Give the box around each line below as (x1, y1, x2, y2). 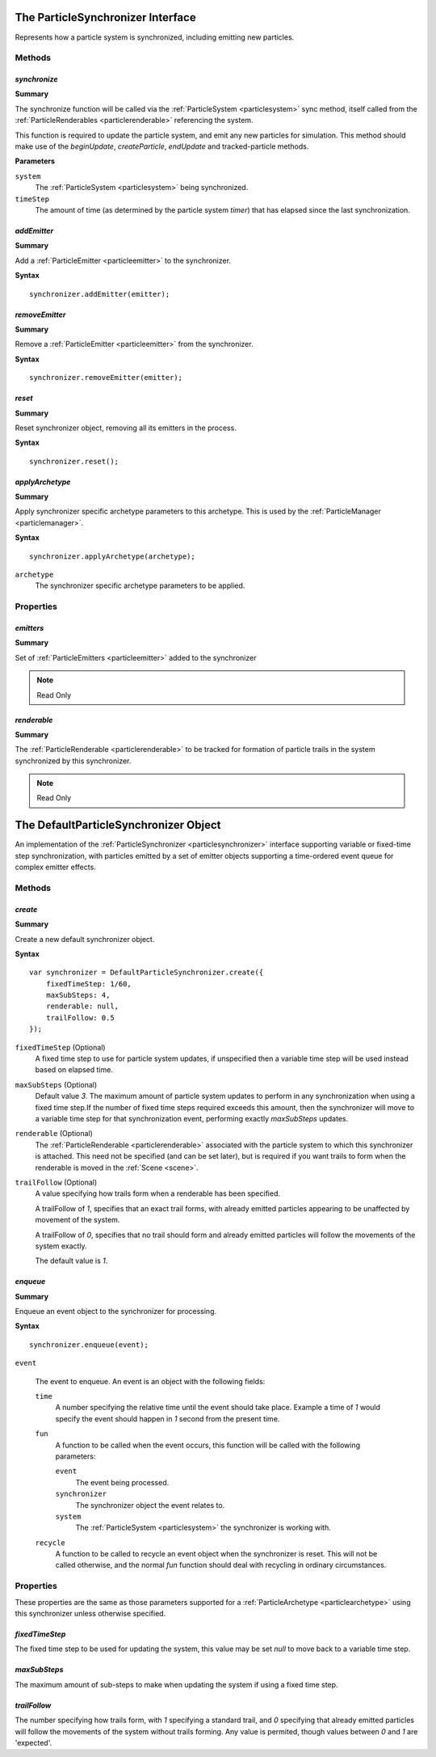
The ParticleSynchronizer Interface (15, 11, 197, 24)
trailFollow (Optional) (15, 1177, 98, 1187)
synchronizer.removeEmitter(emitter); (29, 373, 183, 382)
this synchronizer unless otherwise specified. (15, 1609, 166, 1619)
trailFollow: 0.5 (45, 1013, 115, 1022)
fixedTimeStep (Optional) (15, 1042, 106, 1052)
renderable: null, (45, 1002, 119, 1011)
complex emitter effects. (15, 862, 96, 872)
